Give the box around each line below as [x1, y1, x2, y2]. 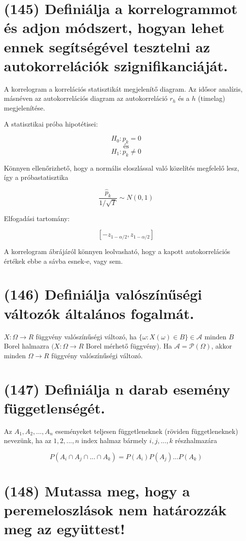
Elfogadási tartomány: [4, 213, 70, 223]
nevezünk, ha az [4, 435, 51, 446]
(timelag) [198, 93, 226, 103]
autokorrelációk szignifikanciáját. [4, 55, 228, 75]
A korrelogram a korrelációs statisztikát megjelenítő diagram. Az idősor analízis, [4, 83, 243, 94]
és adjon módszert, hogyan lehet [4, 17, 225, 37]
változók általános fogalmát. [4, 303, 194, 323]
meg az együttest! [4, 519, 125, 539]
